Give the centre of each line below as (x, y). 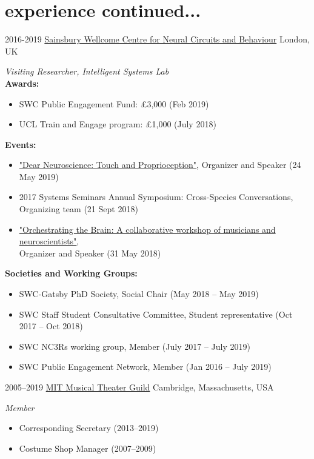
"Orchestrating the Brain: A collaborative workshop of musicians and (147, 229)
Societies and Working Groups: (71, 273)
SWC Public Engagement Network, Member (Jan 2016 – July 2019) (145, 367)
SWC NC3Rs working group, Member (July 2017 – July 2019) (135, 346)
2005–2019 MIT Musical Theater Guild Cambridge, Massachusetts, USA (139, 387)
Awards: (22, 83)
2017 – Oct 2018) (51, 326)
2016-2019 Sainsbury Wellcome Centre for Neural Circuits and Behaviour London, (157, 39)
